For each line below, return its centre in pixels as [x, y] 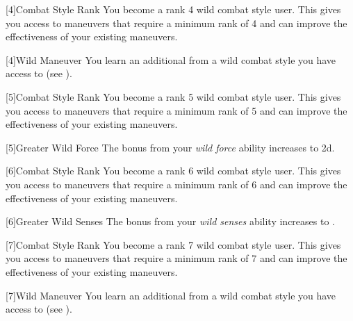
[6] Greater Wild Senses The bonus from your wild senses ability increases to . [170, 221]
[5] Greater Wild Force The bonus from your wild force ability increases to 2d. [170, 147]
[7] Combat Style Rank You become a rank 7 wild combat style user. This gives [173, 244]
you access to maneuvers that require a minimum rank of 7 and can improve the [176, 258]
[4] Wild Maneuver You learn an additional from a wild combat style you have [171, 59]
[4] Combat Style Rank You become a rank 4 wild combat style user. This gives [173, 9]
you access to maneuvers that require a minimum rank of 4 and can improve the [176, 23]
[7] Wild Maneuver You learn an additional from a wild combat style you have [171, 295]
